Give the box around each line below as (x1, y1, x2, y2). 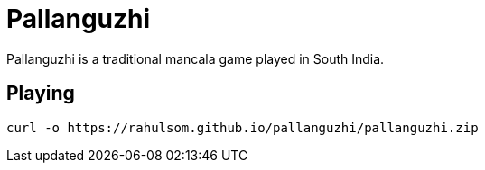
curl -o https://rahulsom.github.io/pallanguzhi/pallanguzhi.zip (6, 120, 479, 135)
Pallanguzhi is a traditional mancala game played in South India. (6, 50, 385, 67)
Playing (6, 82, 75, 105)
